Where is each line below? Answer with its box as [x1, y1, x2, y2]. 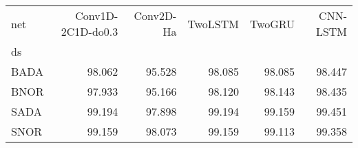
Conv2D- [134, 8, 177, 23]
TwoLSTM [187, 15, 239, 32]
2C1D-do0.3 [61, 23, 118, 39]
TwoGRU [249, 15, 295, 32]
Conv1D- [75, 8, 118, 23]
